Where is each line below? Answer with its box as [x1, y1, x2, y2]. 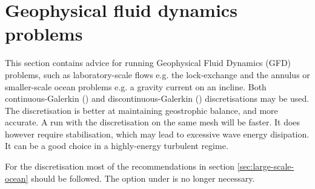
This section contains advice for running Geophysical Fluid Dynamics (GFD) [5, 56, 291, 69]
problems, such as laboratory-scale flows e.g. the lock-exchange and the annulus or [5, 68, 310, 81]
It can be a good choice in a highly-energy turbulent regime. [5, 139, 228, 152]
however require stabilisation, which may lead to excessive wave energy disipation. [5, 127, 310, 140]
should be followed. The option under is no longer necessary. [31, 171, 255, 184]
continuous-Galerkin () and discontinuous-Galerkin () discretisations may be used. [5, 92, 310, 105]
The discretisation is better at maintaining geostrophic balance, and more [5, 104, 278, 116]
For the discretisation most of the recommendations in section [5, 160, 235, 173]
